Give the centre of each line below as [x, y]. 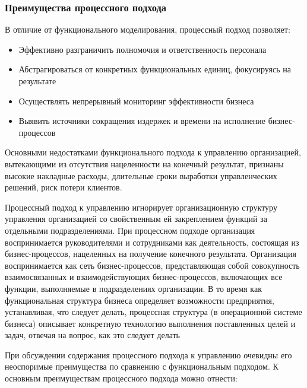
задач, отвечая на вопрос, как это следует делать [93, 335]
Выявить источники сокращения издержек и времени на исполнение [142, 121]
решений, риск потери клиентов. [64, 187]
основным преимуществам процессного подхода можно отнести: [121, 378]
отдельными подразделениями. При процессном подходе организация [130, 230]
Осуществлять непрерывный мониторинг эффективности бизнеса [136, 101]
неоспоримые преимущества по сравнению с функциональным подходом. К [142, 366]
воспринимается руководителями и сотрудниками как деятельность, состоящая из [152, 242]
